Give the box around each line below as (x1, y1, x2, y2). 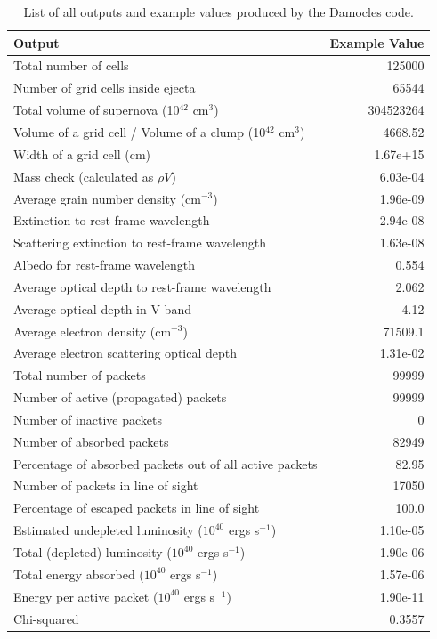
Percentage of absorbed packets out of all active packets (13, 454, 318, 473)
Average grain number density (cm (13, 189, 201, 207)
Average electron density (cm (13, 321, 172, 340)
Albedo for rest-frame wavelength (13, 255, 195, 274)
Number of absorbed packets (13, 432, 169, 450)
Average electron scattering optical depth (13, 344, 238, 362)
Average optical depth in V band (13, 299, 191, 318)
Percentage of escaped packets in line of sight (13, 498, 260, 517)
